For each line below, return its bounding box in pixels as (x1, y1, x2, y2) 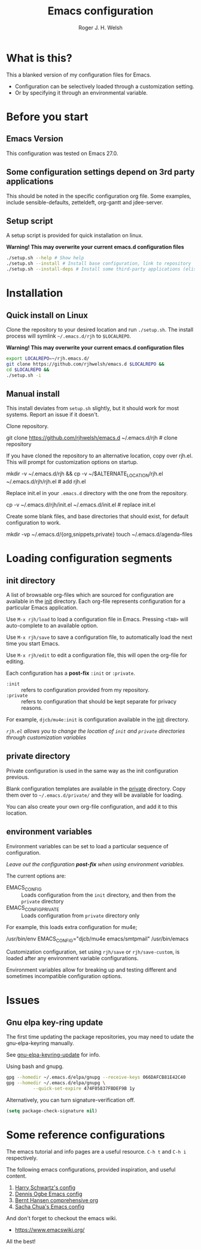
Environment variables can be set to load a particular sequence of (6, 842, 169, 849)
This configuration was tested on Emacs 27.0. (6, 150, 118, 157)
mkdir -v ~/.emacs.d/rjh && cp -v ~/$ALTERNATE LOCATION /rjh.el (6, 470, 163, 479)
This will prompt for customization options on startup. (6, 459, 139, 466)
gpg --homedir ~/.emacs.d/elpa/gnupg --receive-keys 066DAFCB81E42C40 (6, 1075, 186, 1081)
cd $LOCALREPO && (6, 366, 50, 372)
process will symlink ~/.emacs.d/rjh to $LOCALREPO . (6, 332, 132, 339)
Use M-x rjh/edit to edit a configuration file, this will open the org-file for (6, 651, 187, 659)
